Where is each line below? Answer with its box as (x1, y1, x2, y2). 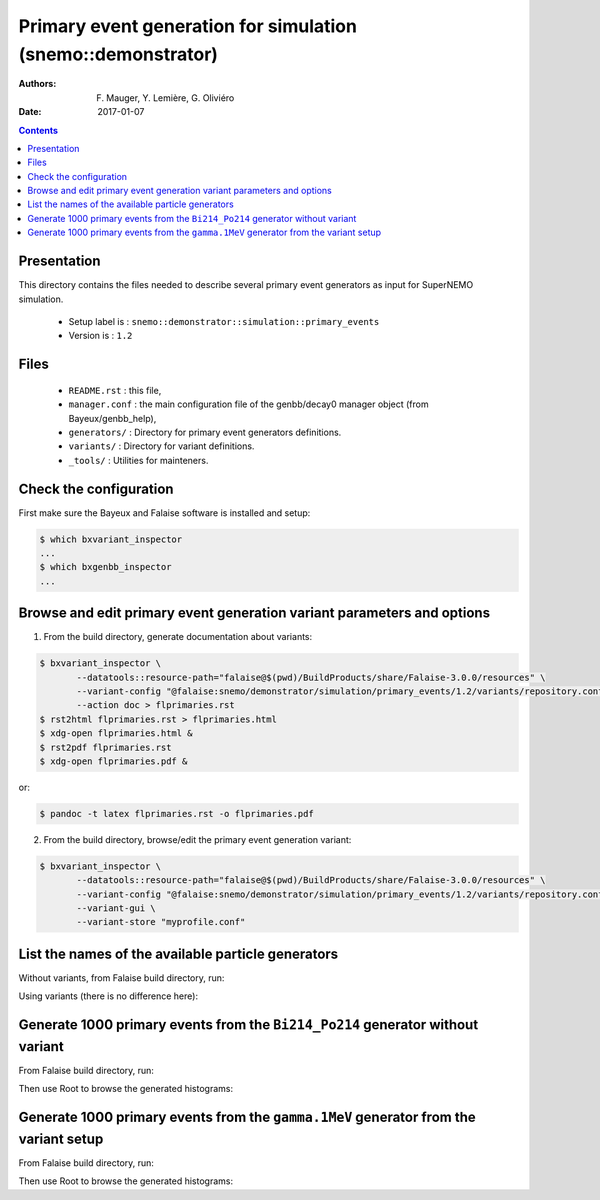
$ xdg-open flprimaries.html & (39, 728, 194, 739)
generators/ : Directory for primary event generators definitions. (68, 426, 342, 438)
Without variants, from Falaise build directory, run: (18, 971, 225, 984)
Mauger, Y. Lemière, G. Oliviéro (106, 91, 235, 104)
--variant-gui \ (76, 903, 157, 914)
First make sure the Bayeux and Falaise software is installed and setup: (18, 506, 311, 519)
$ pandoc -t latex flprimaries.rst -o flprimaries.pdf (39, 808, 314, 819)
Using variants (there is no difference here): (18, 990, 199, 1002)
